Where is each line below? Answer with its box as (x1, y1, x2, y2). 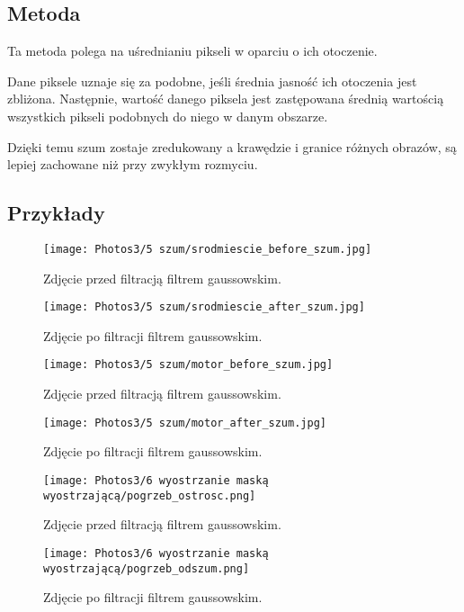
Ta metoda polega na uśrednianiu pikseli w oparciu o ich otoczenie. (7, 41, 378, 60)
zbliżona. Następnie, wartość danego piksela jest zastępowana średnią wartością (7, 89, 444, 108)
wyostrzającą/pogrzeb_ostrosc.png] (43, 489, 256, 502)
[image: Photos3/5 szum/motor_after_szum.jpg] (43, 416, 326, 429)
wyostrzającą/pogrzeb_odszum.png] (43, 562, 250, 575)
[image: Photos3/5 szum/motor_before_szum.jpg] (43, 358, 334, 372)
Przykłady (7, 199, 105, 227)
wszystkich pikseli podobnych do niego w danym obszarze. (7, 106, 328, 125)
